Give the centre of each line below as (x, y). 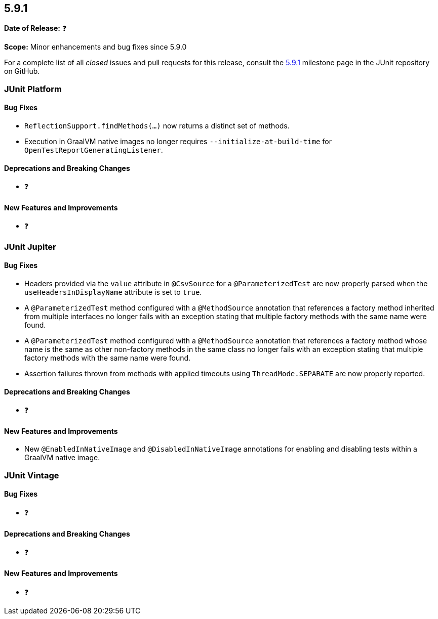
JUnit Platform (33, 89)
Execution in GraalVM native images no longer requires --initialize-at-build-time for (178, 142)
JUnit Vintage (32, 475)
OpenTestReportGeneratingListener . (94, 150)
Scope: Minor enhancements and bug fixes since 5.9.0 (95, 47)
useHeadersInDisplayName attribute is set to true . (113, 292)
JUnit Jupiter (30, 247)
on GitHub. (22, 71)
